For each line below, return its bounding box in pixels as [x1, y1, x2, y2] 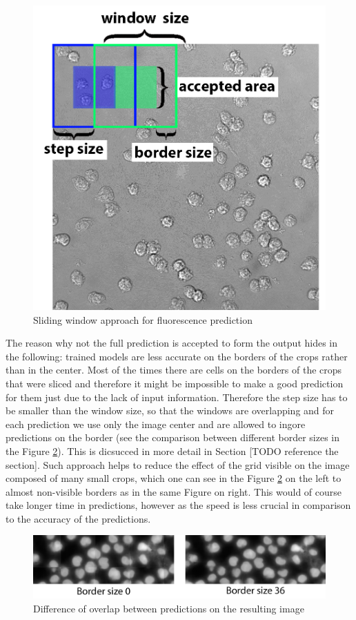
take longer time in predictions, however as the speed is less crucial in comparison [6, 498, 351, 512]
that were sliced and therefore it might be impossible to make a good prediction [6, 376, 344, 390]
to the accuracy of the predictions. [6, 511, 151, 525]
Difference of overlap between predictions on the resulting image [33, 601, 304, 615]
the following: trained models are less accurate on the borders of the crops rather [6, 349, 348, 363]
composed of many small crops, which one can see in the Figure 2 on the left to [6, 471, 342, 485]
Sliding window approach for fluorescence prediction [33, 312, 253, 327]
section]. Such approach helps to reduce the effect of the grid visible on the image [6, 457, 350, 472]
